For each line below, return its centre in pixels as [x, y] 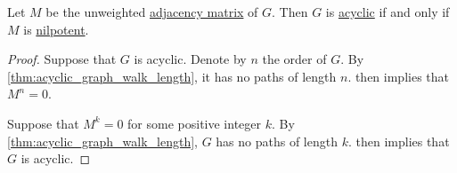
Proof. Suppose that [62, 59]
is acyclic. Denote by [190, 59]
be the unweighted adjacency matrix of [152, 12]
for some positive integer [195, 123]
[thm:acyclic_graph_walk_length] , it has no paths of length [172, 76]
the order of [294, 59]
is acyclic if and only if [388, 12]
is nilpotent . [56, 29]
